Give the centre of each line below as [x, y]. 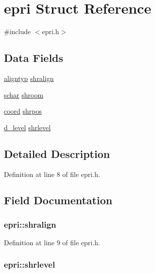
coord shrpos [23, 111]
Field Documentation [58, 200]
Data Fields [34, 58]
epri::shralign [30, 224]
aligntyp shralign [29, 78]
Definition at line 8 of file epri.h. [52, 174]
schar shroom [24, 94]
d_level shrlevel [27, 127]
